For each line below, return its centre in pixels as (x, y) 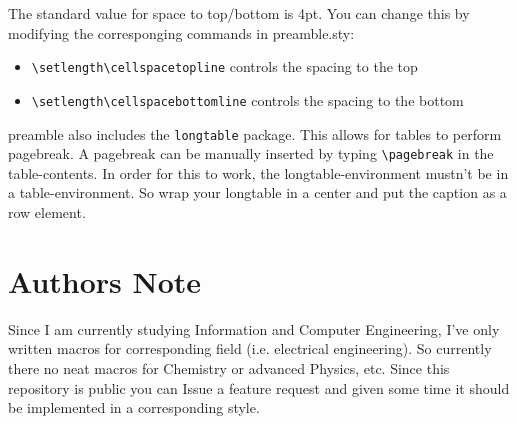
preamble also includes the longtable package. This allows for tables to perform (255, 133)
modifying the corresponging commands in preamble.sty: (181, 32)
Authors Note (105, 280)
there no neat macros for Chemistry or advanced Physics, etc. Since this (229, 367)
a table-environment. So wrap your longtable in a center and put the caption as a (257, 192)
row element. (47, 212)
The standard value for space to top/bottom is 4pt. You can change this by (239, 13)
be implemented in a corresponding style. (134, 407)
